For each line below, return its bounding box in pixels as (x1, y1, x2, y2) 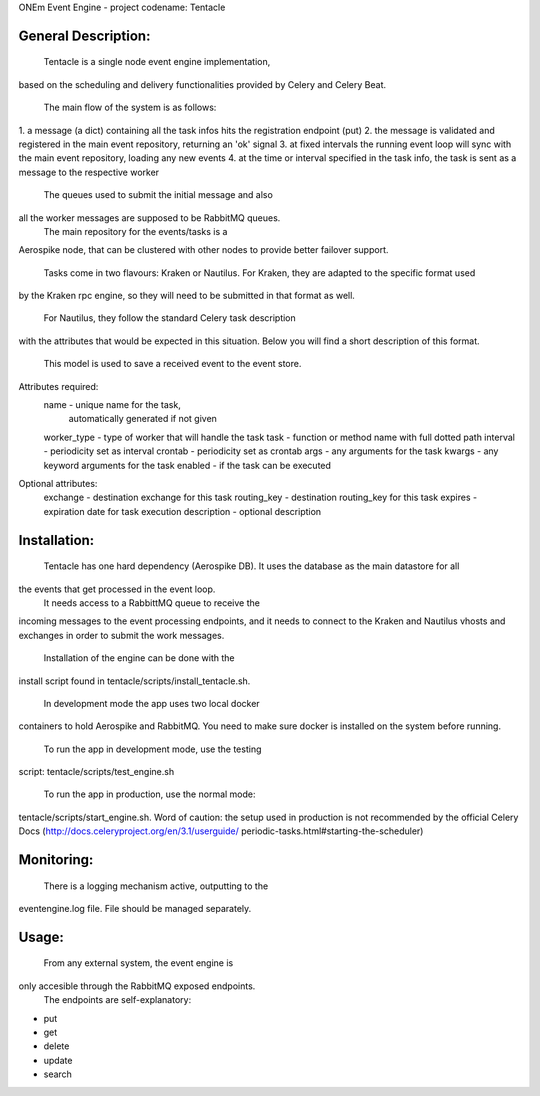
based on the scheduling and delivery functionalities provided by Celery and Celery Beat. (18, 78, 387, 90)
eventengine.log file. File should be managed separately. (18, 903, 252, 915)
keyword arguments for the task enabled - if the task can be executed (43, 459, 332, 471)
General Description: (18, 27, 151, 44)
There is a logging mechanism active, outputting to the (43, 880, 269, 892)
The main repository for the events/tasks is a (43, 225, 228, 237)
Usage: (18, 928, 65, 945)
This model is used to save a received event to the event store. (43, 358, 302, 370)
